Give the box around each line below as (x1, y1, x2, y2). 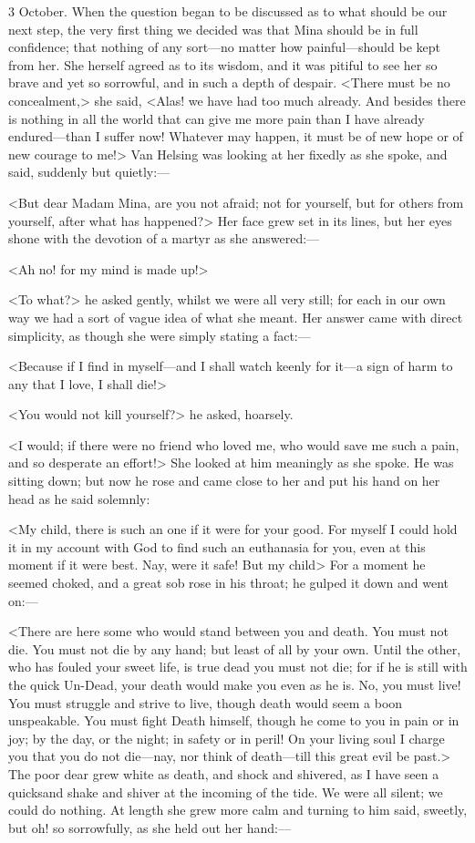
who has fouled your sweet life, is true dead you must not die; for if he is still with (8, 657, 468, 676)
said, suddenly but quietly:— (8, 162, 170, 181)
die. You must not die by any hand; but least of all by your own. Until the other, (8, 639, 461, 658)
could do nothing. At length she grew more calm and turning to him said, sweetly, (8, 800, 468, 819)
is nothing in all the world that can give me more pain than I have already (8, 108, 425, 128)
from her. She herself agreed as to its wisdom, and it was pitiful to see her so (8, 55, 438, 74)
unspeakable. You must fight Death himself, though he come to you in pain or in (8, 711, 460, 730)
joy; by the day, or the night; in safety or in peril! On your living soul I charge (8, 728, 445, 747)
